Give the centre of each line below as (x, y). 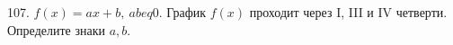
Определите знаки (56, 29)
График (187, 12)
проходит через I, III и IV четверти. (348, 12)
